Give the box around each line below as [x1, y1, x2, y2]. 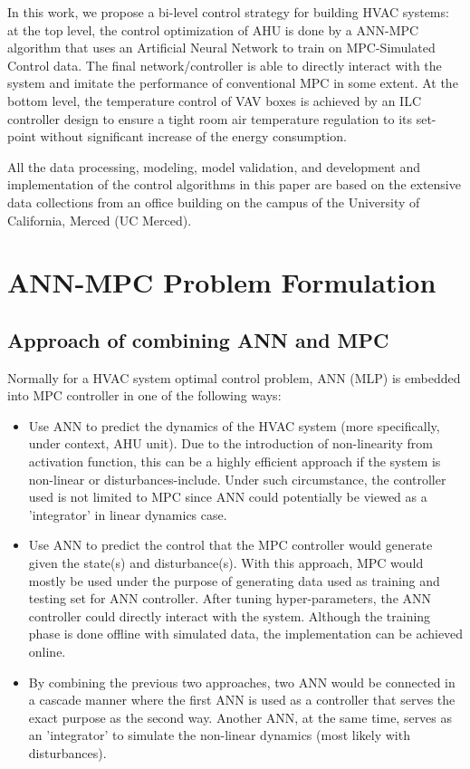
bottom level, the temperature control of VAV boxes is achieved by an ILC [7, 91, 421, 110]
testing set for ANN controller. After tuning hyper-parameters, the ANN [28, 589, 432, 608]
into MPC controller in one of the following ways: [7, 386, 282, 405]
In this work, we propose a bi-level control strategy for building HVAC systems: [7, 3, 449, 21]
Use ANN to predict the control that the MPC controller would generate [28, 535, 433, 554]
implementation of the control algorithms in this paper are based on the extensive [7, 175, 461, 194]
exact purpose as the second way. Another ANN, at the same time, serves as [28, 707, 453, 726]
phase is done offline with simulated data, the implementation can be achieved [28, 624, 464, 643]
